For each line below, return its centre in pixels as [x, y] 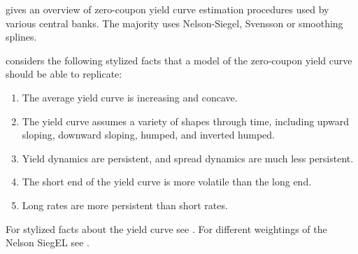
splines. [21, 37]
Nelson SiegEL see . [48, 242]
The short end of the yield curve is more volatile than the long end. [167, 182]
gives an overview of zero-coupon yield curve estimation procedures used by [167, 9]
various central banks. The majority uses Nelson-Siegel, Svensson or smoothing [174, 23]
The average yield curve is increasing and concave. [130, 97]
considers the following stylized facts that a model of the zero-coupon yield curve [179, 60]
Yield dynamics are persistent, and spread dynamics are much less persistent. [188, 158]
